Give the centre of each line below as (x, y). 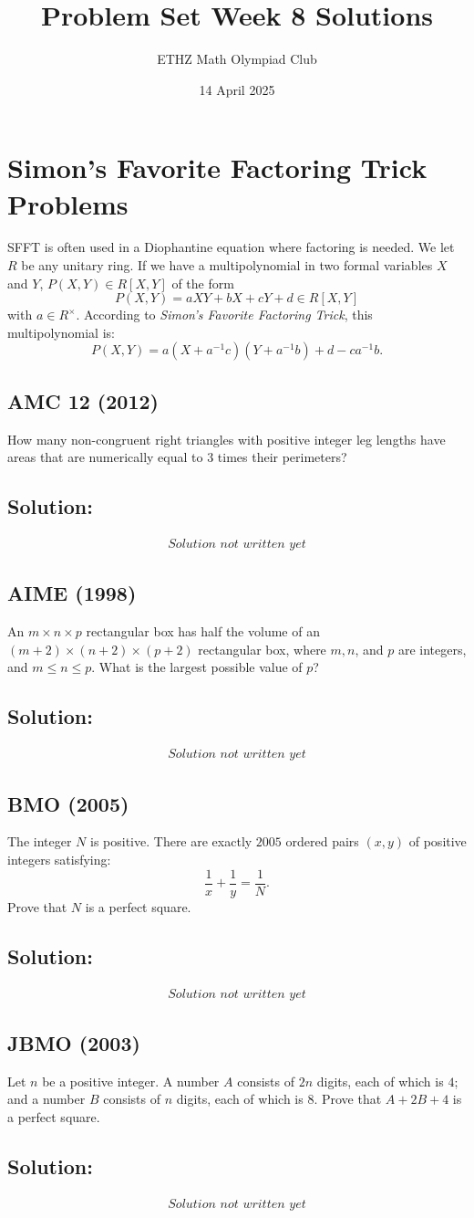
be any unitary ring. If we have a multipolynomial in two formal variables (227, 265)
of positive (438, 841)
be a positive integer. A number (131, 1081)
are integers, (432, 649)
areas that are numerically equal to (105, 457)
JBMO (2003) (74, 1042)
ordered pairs (322, 841)
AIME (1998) (72, 593)
